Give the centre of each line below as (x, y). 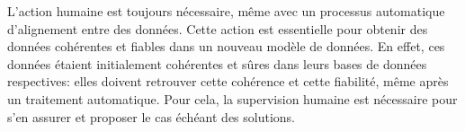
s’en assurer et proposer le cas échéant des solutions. (151, 116)
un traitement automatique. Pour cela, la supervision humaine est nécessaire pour (232, 98)
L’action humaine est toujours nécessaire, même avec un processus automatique (226, 11)
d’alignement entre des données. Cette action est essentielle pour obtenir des (218, 28)
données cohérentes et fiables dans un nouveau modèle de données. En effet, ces (226, 46)
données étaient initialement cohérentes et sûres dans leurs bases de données (217, 63)
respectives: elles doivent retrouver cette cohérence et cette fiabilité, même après (228, 81)
